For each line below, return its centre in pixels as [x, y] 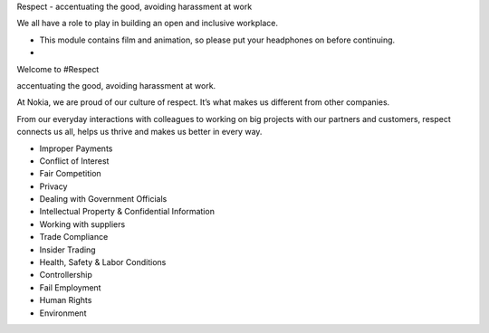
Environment [63, 313]
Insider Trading [67, 250]
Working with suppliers [82, 224]
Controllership [66, 275]
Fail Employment [70, 287]
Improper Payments [76, 148]
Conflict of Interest [74, 161]
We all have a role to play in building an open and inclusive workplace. [147, 24]
